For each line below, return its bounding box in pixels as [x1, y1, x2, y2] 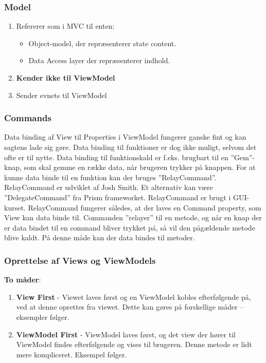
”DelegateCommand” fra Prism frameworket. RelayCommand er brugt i [4, 192, 231, 202]
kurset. [4, 202, 26, 213]
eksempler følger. [16, 311, 69, 322]
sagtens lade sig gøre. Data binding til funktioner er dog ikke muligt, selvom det [4, 142, 257, 152]
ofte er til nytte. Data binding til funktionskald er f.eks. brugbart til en [4, 151, 228, 162]
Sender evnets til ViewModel [16, 89, 107, 100]
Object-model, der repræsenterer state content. [28, 37, 176, 48]
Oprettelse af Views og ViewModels [4, 254, 156, 266]
